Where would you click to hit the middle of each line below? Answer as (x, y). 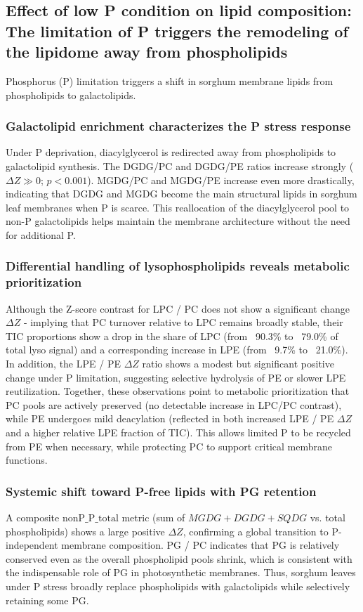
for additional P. (41, 234)
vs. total (328, 517)
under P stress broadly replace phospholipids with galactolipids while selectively (178, 586)
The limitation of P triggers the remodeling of (177, 31)
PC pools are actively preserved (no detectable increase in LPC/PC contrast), (174, 404)
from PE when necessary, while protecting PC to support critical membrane (169, 446)
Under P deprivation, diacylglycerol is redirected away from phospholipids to (171, 152)
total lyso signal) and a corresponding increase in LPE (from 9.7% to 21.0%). (177, 350)
